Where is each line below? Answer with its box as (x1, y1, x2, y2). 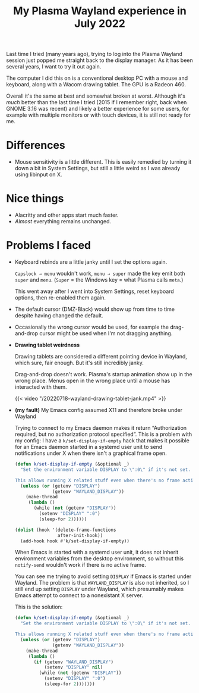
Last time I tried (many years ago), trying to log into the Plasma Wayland (6, 51, 183, 58)
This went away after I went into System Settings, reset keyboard (14, 288, 174, 295)
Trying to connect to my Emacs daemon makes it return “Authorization (14, 424, 187, 431)
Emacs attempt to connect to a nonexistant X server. (14, 592, 144, 599)
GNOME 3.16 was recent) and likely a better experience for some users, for (6, 105, 189, 113)
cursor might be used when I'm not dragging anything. (39, 330, 173, 337)
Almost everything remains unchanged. (14, 218, 112, 225)
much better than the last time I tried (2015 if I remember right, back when (6, 99, 187, 106)
